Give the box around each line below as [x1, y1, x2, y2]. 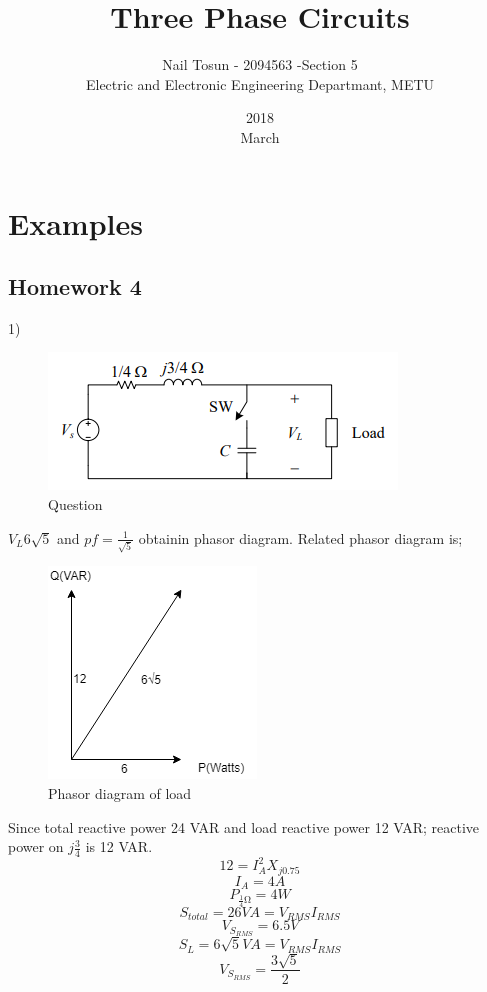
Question [48, 494, 103, 515]
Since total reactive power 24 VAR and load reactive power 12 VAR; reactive [8, 816, 480, 837]
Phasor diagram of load [48, 782, 192, 803]
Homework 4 [8, 271, 142, 302]
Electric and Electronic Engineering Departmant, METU [85, 73, 435, 94]
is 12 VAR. [85, 836, 153, 857]
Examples [8, 202, 143, 243]
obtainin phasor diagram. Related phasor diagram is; [138, 527, 463, 548]
